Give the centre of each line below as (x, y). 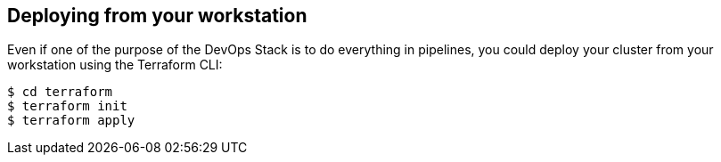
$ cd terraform (60, 92)
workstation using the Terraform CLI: (115, 65)
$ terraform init (67, 106)
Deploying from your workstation (157, 16)
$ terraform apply (71, 121)
